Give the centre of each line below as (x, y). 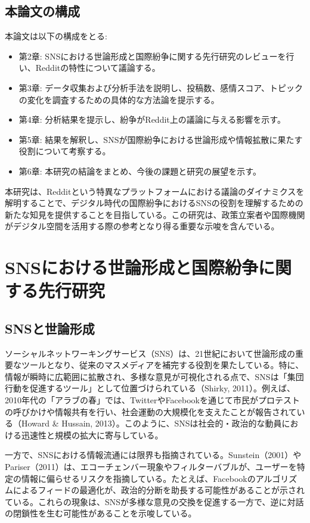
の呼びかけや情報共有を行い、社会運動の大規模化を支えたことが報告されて (151, 411)
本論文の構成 (42, 11)
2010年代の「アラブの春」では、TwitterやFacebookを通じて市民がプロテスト (152, 400)
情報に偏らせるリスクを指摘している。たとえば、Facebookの (138, 478)
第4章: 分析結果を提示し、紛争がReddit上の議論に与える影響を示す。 (152, 119)
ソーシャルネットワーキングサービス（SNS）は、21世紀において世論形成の (150, 353)
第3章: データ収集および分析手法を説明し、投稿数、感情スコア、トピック (161, 87)
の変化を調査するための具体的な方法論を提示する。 (119, 99)
